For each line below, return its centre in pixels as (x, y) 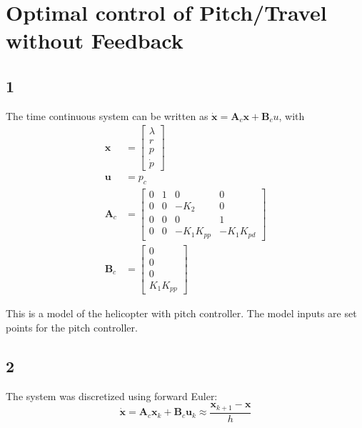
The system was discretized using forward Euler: (112, 395)
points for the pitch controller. (72, 327)
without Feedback (95, 40)
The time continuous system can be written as (107, 115)
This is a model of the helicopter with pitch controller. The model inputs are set (181, 313)
